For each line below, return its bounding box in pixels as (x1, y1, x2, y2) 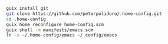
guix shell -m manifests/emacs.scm (6, 27, 94, 33)
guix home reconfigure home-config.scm (6, 21, 104, 27)
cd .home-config (6, 16, 46, 22)
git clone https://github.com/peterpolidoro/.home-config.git (6, 10, 162, 17)
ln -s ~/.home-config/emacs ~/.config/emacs (6, 32, 117, 38)
